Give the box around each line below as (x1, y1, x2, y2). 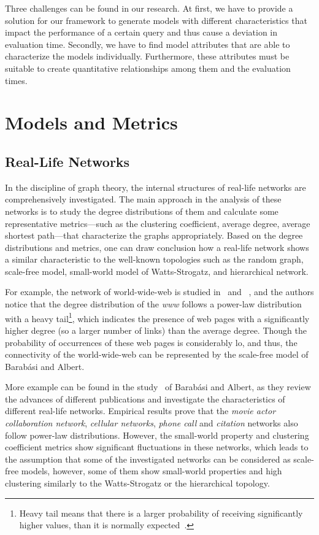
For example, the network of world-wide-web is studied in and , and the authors (5, 285, 314, 298)
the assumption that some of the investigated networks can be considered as (5, 452, 291, 465)
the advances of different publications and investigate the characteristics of (5, 392, 285, 405)
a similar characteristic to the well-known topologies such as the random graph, (5, 253, 304, 266)
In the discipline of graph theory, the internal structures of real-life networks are (5, 180, 306, 193)
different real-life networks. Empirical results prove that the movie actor (5, 404, 276, 417)
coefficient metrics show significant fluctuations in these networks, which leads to (5, 441, 309, 453)
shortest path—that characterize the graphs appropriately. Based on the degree (5, 229, 303, 242)
